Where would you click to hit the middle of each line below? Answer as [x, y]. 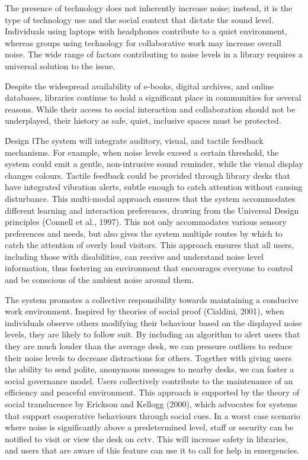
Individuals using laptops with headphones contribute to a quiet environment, [146, 31]
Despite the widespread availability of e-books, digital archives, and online [139, 86]
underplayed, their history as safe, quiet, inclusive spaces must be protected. [143, 120]
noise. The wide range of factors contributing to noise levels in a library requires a [154, 54]
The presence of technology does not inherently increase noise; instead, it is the [149, 8]
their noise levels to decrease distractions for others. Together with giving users [148, 357]
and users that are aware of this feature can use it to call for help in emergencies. [152, 450]
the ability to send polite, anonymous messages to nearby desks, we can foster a [150, 369]
